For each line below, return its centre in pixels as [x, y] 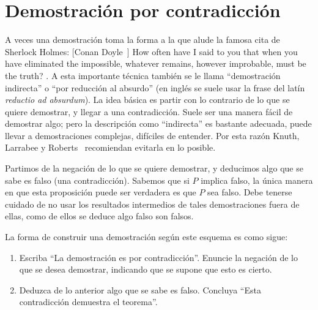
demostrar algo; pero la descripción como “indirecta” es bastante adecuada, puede [158, 123]
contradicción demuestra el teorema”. [88, 302]
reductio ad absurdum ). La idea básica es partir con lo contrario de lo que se [147, 100]
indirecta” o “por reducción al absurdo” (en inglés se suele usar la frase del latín [155, 87]
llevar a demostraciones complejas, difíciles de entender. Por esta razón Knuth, [152, 135]
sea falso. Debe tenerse [250, 192]
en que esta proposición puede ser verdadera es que [101, 192]
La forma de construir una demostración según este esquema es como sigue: [146, 237]
